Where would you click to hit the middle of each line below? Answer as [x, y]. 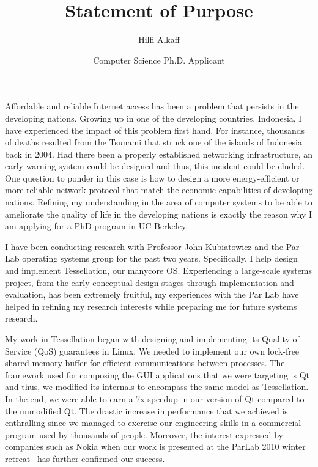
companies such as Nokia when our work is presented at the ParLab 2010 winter [155, 447]
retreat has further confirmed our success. [85, 458]
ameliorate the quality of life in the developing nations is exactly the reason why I [158, 214]
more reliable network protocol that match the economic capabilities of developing [159, 190]
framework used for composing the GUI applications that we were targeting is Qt [157, 374]
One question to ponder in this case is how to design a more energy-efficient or [152, 178]
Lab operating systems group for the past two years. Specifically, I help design [151, 258]
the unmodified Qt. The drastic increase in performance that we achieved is [146, 410]
